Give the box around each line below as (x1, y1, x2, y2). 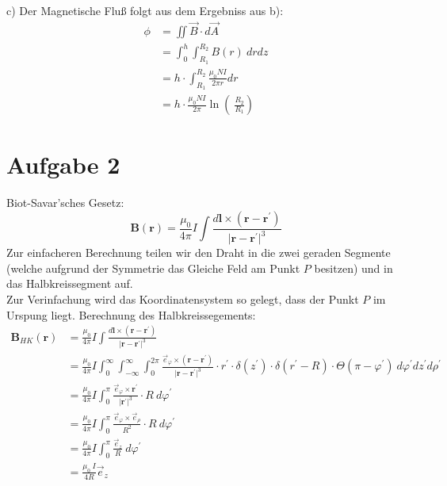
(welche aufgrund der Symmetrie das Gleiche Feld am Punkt (6, 259, 300, 276)
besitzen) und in (314, 259, 393, 276)
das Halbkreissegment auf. (6, 275, 133, 292)
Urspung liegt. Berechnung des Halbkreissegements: (6, 306, 256, 323)
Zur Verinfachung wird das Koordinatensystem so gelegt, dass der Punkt (6, 290, 359, 307)
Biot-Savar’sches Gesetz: (6, 194, 124, 211)
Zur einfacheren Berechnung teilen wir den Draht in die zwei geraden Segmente (6, 244, 391, 261)
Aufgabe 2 (6, 148, 120, 181)
